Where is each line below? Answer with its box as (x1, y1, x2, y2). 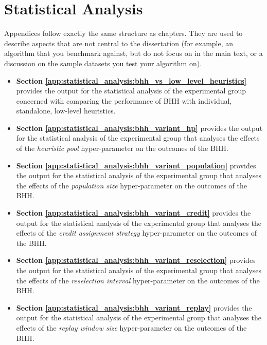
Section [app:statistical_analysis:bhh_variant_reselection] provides (16, 255, 256, 265)
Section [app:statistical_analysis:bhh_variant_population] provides (16, 160, 256, 170)
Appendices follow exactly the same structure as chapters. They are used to (4, 28, 243, 39)
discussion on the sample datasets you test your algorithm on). (4, 57, 202, 68)
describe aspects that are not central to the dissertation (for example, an (4, 37, 234, 48)
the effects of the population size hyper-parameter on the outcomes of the (16, 180, 247, 190)
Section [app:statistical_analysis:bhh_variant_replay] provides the (16, 302, 252, 313)
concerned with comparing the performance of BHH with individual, (16, 95, 232, 106)
